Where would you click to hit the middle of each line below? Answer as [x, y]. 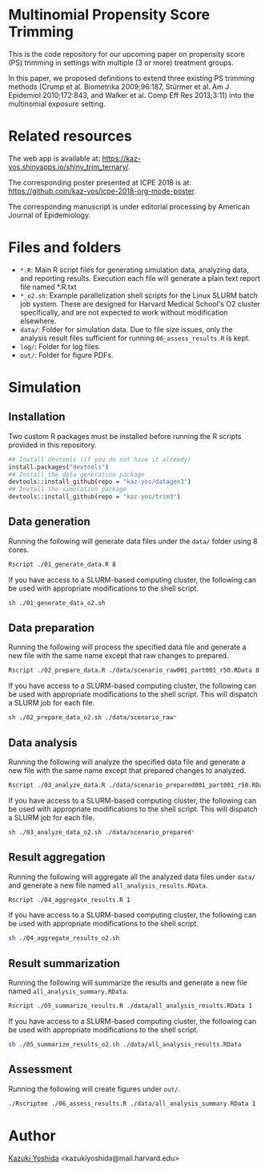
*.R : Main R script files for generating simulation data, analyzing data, [134, 270]
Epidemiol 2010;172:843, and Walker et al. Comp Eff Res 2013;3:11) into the [131, 95]
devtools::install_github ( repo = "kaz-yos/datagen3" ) [100, 482]
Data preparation [51, 628]
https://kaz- [122, 158]
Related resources [70, 136]
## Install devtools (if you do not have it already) [100, 459]
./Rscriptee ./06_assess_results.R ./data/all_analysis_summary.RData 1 [132, 1104]
